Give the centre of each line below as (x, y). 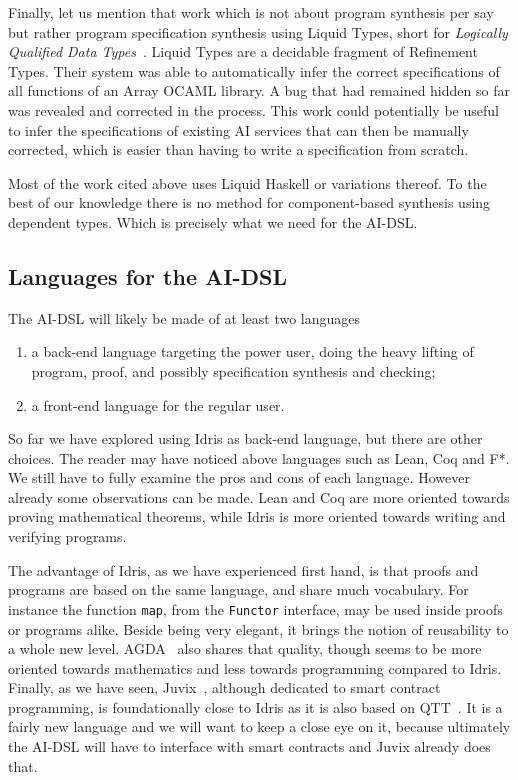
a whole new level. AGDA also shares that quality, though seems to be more (245, 648)
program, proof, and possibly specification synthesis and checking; (233, 370)
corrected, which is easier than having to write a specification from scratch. (238, 149)
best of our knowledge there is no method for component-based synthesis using (249, 202)
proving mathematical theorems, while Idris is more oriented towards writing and (257, 516)
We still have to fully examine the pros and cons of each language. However (239, 477)
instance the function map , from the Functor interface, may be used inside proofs (255, 608)
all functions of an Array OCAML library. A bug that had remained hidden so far (259, 90)
